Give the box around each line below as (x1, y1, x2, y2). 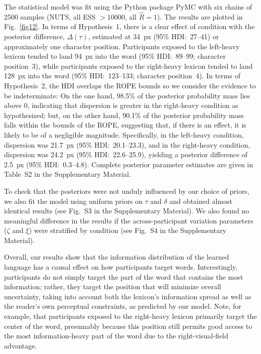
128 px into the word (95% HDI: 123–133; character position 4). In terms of (4, 70, 240, 81)
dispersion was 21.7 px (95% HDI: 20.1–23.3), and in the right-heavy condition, (4, 139, 250, 150)
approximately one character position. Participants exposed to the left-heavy (4, 41, 240, 51)
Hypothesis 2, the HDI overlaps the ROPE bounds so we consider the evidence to (4, 80, 256, 90)
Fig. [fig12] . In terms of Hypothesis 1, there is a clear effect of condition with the (4, 21, 255, 32)
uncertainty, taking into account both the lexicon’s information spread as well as (4, 291, 251, 301)
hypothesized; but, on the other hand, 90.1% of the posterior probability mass (4, 109, 244, 120)
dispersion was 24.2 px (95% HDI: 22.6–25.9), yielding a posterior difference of (4, 149, 247, 160)
